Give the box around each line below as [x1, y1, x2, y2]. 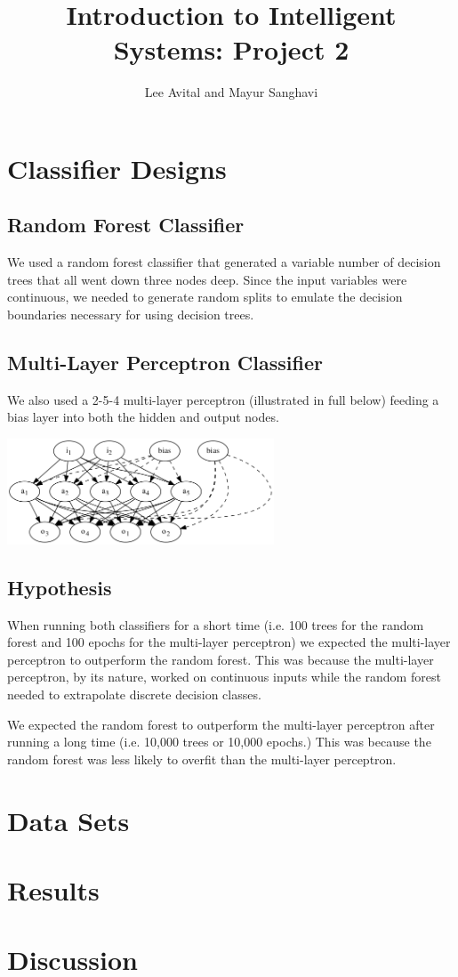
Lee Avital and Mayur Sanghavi [144, 83, 318, 101]
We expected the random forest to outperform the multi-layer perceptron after [7, 715, 435, 733]
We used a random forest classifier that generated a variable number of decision [7, 253, 441, 271]
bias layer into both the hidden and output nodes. [7, 408, 279, 426]
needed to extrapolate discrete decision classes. [7, 685, 261, 703]
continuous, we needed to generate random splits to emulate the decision [7, 287, 403, 306]
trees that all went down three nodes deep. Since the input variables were [7, 270, 407, 288]
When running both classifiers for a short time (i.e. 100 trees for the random [7, 615, 424, 634]
